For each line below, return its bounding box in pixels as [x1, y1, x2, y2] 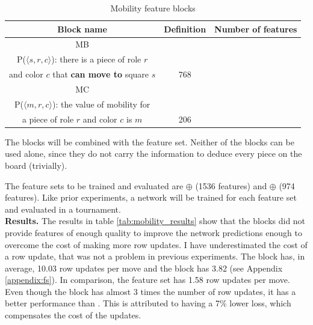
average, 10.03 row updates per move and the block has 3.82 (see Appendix [5, 261, 283, 274]
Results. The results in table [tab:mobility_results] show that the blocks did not [5, 214, 306, 227]
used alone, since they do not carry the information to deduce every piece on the [5, 147, 302, 160]
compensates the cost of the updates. [5, 309, 141, 321]
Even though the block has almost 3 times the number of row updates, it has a [5, 285, 296, 297]
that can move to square [52, 68, 149, 80]
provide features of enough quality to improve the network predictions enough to [5, 226, 302, 238]
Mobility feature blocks [110, 2, 196, 14]
